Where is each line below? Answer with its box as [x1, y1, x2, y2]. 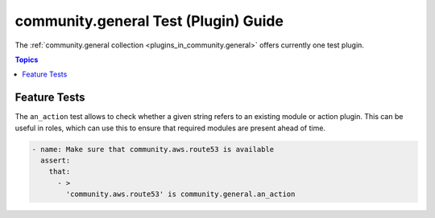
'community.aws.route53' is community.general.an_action [65, 190, 296, 199]
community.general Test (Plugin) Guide [14, 12, 284, 30]
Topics [14, 55, 39, 64]
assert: [40, 156, 71, 165]
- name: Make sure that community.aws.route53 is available [31, 145, 275, 154]
